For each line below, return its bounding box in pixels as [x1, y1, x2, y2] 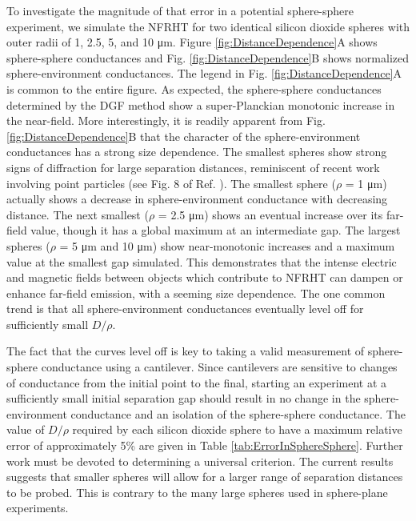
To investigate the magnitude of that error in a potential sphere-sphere [6, 2, 354, 18]
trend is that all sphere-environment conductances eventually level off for [6, 300, 364, 317]
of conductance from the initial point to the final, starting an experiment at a [6, 374, 387, 391]
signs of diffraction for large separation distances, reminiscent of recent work [6, 158, 380, 175]
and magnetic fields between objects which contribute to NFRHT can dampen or [6, 269, 403, 286]
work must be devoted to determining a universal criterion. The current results [6, 452, 394, 469]
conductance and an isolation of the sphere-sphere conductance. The [70, 405, 406, 422]
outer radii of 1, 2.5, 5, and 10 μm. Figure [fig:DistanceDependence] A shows [6, 34, 378, 50]
